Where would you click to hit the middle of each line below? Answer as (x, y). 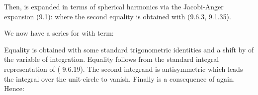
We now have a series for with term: (59, 33)
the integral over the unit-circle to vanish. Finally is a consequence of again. (120, 78)
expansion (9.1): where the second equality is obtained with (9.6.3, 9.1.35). (118, 16)
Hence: (14, 88)
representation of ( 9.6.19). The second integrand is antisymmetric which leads (124, 69)
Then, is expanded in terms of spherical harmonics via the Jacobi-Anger (114, 6)
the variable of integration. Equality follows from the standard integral (112, 59)
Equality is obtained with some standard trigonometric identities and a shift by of (129, 49)
